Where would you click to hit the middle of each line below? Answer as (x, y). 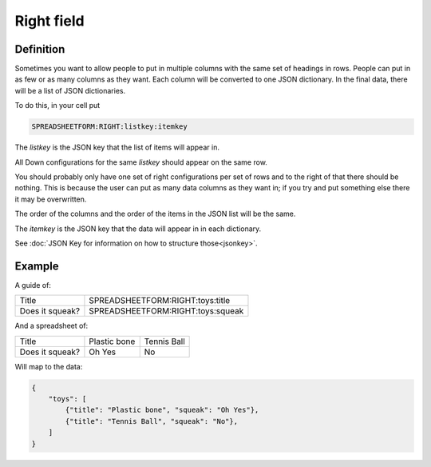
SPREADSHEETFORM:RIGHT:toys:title (160, 301)
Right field (49, 21)
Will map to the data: (49, 366)
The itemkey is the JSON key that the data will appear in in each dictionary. (138, 229)
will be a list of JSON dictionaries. (70, 90)
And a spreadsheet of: (51, 326)
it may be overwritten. (51, 199)
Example (37, 266)
